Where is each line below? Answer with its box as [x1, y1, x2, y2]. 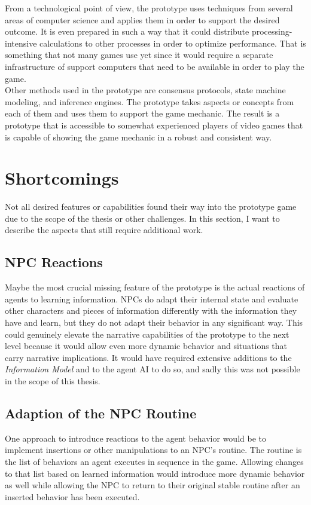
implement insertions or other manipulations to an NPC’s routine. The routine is [5, 443, 302, 456]
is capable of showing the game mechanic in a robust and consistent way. [5, 130, 272, 143]
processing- [251, 25, 292, 38]
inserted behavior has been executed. [5, 490, 140, 503]
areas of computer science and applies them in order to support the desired [5, 13, 280, 26]
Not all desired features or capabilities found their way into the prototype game [5, 200, 297, 213]
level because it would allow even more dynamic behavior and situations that [5, 339, 288, 352]
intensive [5, 36, 37, 49]
